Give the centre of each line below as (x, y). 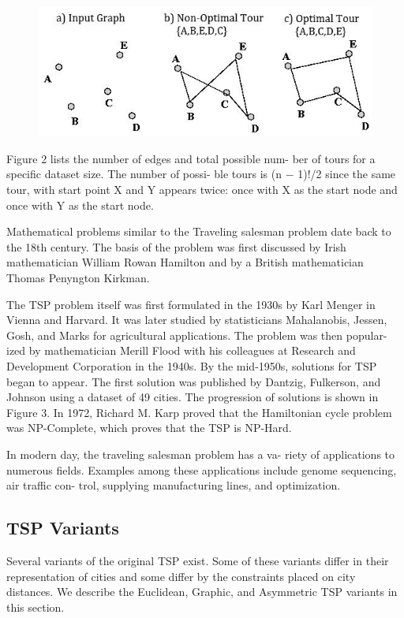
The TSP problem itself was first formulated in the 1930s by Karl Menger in (191, 304)
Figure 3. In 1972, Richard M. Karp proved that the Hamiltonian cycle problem (199, 412)
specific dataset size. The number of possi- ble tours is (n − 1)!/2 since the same (201, 174)
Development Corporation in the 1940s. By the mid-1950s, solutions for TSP (192, 365)
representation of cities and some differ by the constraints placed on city (181, 576)
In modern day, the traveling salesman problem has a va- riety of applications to (201, 454)
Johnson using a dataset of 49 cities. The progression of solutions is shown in (193, 397)
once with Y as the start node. (80, 205)
